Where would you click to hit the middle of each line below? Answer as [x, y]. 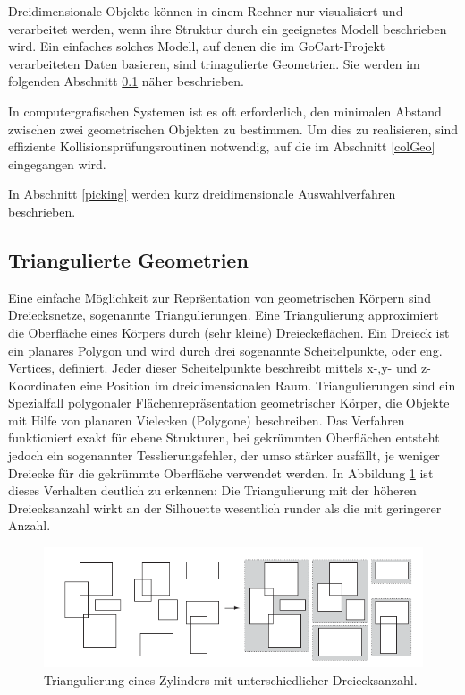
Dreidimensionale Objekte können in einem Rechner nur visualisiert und [206, 11]
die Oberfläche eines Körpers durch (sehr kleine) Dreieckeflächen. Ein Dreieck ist [229, 332]
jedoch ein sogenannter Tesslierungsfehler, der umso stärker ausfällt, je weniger [224, 455]
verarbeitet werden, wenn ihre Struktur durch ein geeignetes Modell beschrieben [228, 28]
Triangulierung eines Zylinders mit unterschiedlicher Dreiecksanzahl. [231, 679]
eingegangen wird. [57, 163]
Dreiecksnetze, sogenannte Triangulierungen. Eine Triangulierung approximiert [224, 315]
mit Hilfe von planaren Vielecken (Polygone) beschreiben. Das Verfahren [207, 420]
